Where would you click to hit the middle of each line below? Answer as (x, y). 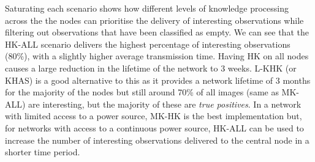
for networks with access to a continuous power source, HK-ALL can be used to (154, 127)
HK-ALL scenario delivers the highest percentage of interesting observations (148, 44)
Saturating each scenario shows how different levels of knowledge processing (147, 8)
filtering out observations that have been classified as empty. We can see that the (157, 32)
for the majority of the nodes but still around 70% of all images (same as (142, 92)
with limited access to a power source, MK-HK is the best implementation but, (154, 116)
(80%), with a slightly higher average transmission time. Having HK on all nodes (157, 56)
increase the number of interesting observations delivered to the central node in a (157, 140)
